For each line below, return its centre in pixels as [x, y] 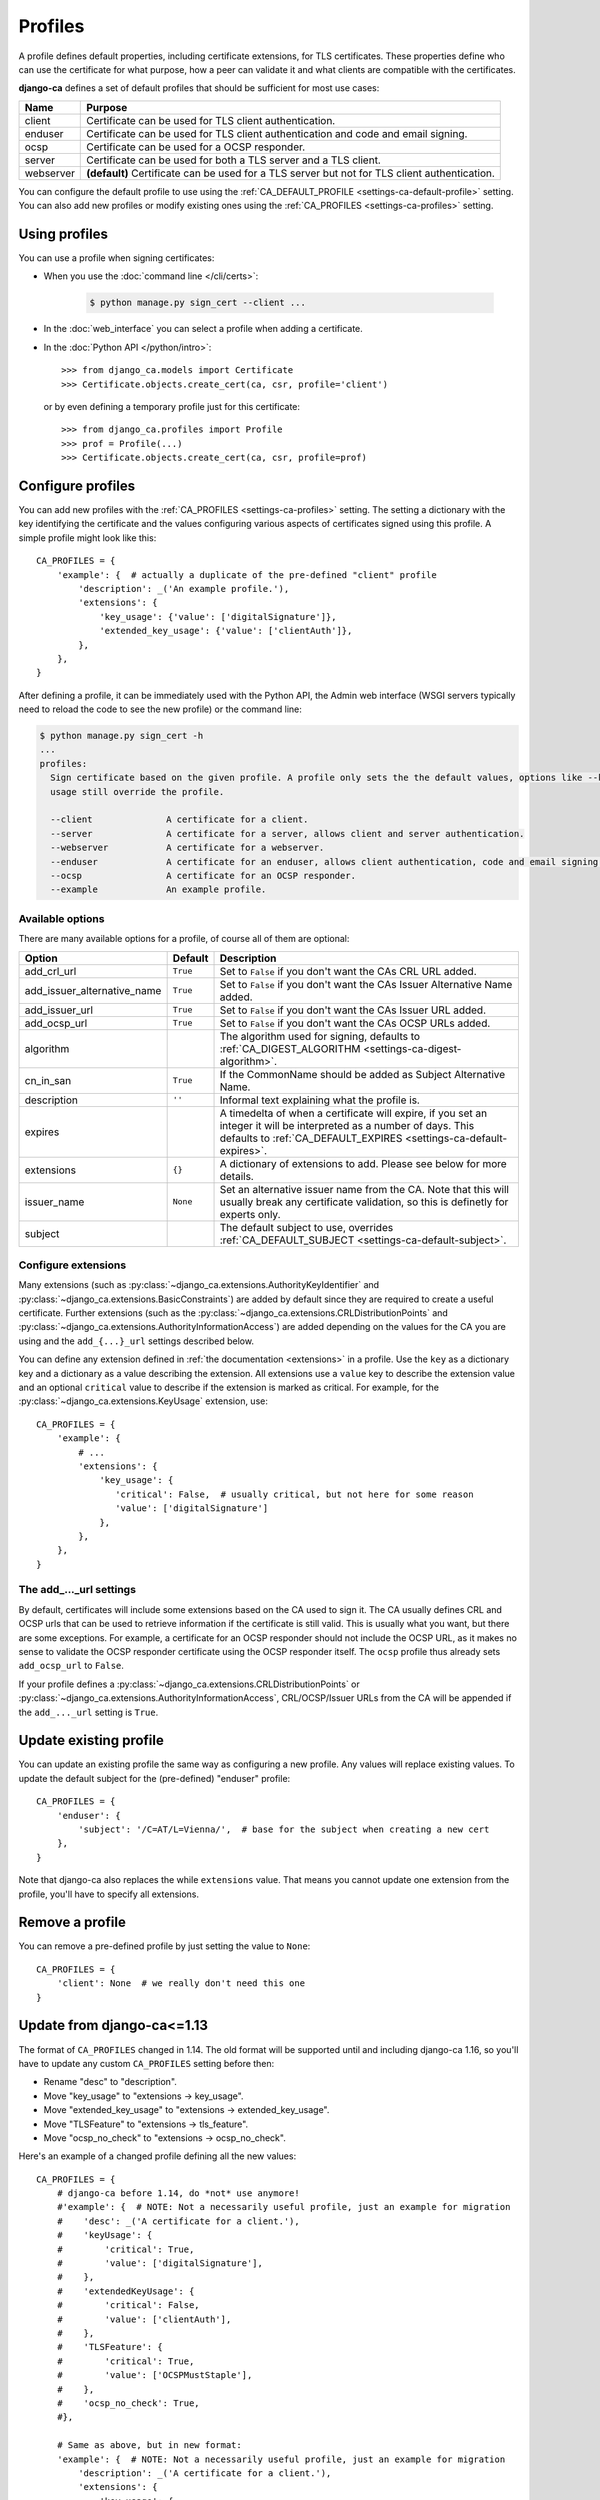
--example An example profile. [158, 889]
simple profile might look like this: [87, 537]
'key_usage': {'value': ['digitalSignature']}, [218, 616]
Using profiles [63, 233]
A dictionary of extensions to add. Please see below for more [363, 1163]
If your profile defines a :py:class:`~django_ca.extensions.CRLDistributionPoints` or [189, 1684]
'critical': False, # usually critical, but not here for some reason [294, 1494]
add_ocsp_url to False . [71, 1666]
